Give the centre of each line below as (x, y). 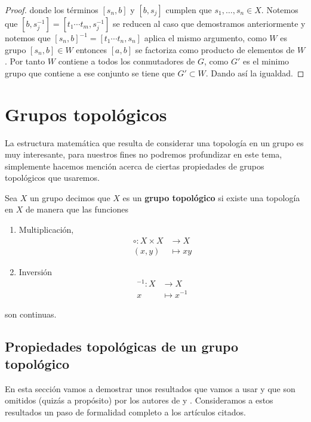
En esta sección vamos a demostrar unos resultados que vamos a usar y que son (150, 388)
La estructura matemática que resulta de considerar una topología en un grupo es (154, 142)
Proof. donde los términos (52, 10)
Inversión (36, 271)
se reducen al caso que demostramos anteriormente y (209, 23)
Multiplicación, (46, 230)
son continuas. (31, 314)
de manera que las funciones (77, 209)
